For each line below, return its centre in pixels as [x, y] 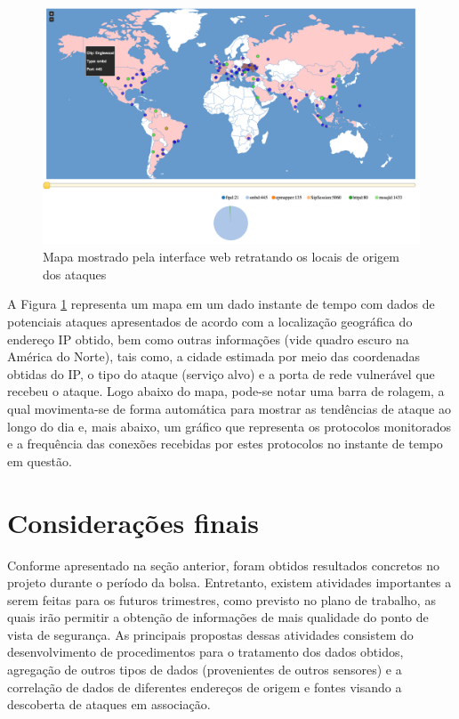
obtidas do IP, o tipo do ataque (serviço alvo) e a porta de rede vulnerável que [221, 373]
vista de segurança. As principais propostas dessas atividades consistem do [210, 634]
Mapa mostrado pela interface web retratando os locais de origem [221, 257]
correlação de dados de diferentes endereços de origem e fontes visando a [205, 687]
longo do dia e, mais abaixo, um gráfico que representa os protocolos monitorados [229, 426]
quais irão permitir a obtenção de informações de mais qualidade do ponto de [218, 617]
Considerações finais [133, 522]
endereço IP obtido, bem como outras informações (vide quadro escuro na [208, 339]
